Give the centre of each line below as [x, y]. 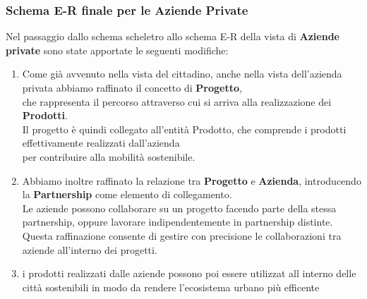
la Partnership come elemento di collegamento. [127, 194]
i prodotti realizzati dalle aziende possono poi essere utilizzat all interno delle [189, 273]
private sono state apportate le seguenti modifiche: [117, 50]
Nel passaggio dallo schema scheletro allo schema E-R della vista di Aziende [173, 36]
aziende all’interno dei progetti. [90, 249]
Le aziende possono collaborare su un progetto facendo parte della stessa [179, 208]
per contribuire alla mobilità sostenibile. [109, 156]
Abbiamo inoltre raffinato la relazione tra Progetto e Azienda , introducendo [192, 180]
